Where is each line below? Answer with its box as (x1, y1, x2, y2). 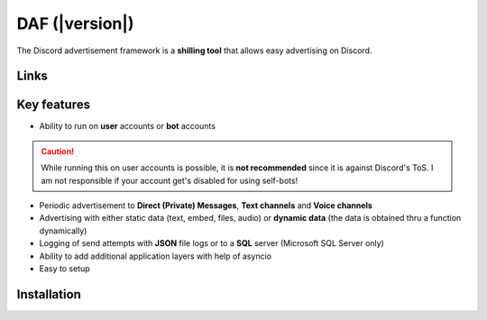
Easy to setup (39, 262, 90, 274)
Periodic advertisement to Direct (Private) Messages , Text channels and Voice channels (39, 200, 373, 211)
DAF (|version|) (16, 14, 134, 33)
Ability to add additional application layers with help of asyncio (39, 251, 272, 261)
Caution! (41, 145, 75, 157)
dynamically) (39, 225, 87, 236)
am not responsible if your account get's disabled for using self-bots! (41, 175, 299, 186)
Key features (16, 97, 90, 113)
